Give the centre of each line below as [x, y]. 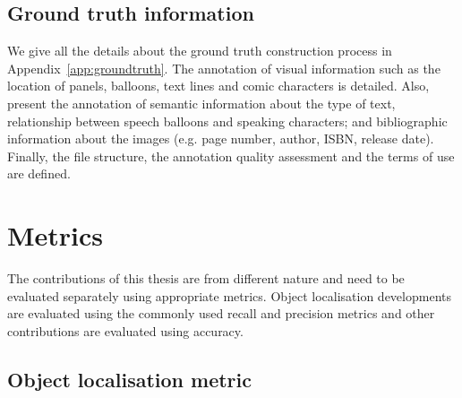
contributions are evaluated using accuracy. [125, 330]
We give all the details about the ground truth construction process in [200, 51]
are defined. [39, 173]
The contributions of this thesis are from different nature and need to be [206, 278]
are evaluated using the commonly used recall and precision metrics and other [221, 313]
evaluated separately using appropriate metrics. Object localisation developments [229, 295]
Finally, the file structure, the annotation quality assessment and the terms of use [231, 156]
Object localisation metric [129, 379]
